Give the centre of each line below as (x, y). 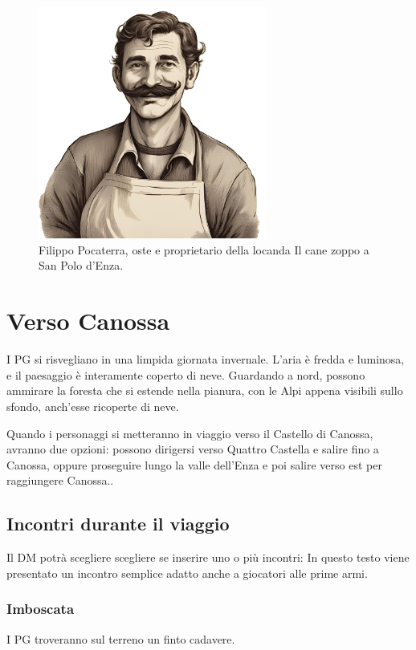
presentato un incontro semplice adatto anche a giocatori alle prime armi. (187, 573)
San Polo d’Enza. (81, 265)
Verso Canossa (88, 321)
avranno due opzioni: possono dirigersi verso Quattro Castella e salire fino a (193, 449)
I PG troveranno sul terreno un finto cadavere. (121, 638)
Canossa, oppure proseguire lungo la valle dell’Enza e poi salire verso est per (194, 464)
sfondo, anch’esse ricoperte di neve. (93, 406)
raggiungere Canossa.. (60, 480)
